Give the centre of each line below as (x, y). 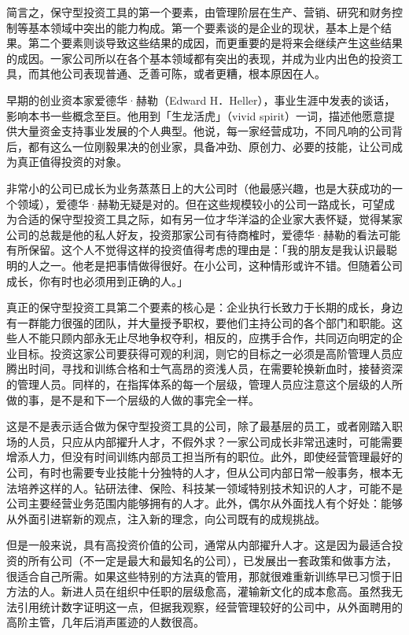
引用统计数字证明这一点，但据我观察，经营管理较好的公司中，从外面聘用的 (210, 606)
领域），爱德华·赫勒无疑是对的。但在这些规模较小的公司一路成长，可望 (200, 203)
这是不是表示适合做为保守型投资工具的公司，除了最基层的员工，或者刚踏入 (199, 426)
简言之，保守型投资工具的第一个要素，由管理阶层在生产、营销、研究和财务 (199, 12)
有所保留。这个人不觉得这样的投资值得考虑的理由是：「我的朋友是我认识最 (196, 250)
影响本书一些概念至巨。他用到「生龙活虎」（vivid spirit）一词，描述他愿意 (195, 115)
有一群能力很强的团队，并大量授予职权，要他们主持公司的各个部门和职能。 (199, 322)
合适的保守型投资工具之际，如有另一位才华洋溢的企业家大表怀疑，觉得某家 (210, 219)
